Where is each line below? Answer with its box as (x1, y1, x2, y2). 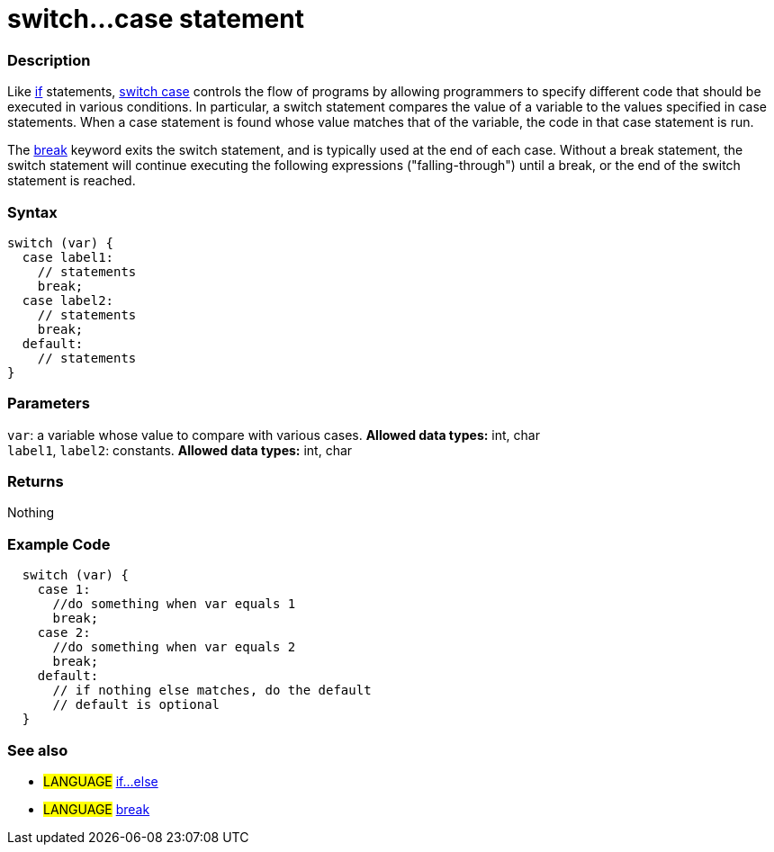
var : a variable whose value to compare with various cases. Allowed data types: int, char (7, 426, 540, 443)
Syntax (7, 202, 58, 221)
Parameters (7, 394, 90, 413)
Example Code (7, 534, 111, 553)
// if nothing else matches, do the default (52, 683, 372, 698)
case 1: (37, 582, 91, 597)
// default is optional (52, 697, 220, 713)
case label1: (22, 249, 114, 265)
